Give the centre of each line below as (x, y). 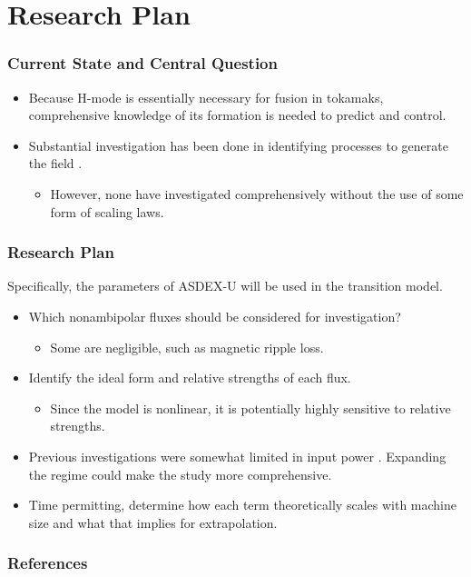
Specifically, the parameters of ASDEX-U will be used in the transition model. (225, 286)
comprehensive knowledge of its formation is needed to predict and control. (237, 115)
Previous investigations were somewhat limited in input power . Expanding (237, 456)
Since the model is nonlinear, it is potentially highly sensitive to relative (250, 408)
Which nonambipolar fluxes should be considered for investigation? (215, 316)
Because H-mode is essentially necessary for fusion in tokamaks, (206, 97)
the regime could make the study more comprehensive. (180, 474)
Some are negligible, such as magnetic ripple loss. (187, 347)
